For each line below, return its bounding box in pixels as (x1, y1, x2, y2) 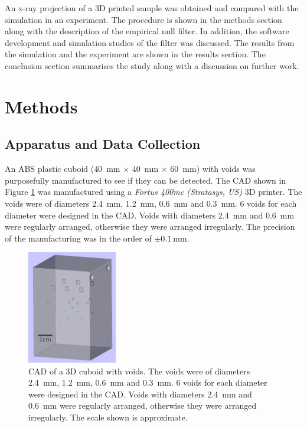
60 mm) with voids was (170, 162, 256, 175)
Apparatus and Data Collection (5, 135, 201, 153)
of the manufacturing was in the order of (5, 232, 152, 244)
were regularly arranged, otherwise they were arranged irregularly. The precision (5, 220, 295, 233)
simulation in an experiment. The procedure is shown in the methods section (5, 13, 282, 25)
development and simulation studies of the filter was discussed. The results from (5, 36, 295, 48)
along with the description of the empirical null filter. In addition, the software (5, 25, 289, 37)
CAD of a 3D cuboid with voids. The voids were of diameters (28, 364, 250, 377)
